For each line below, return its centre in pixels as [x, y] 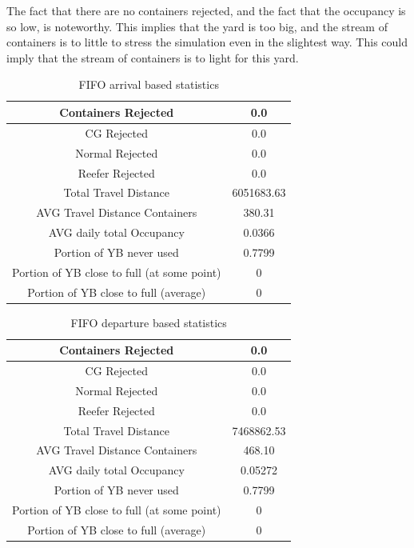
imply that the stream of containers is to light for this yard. [153, 57]
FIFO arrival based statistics [149, 84]
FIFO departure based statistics [149, 322]
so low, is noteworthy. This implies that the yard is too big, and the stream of [197, 26]
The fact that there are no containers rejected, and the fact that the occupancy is [206, 10]
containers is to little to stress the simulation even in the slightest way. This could [207, 42]
